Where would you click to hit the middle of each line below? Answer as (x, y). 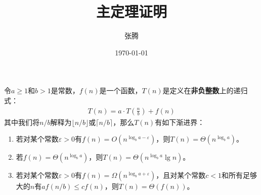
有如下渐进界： (180, 122)
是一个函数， (121, 90)
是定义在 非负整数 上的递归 (205, 90)
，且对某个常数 (181, 175)
